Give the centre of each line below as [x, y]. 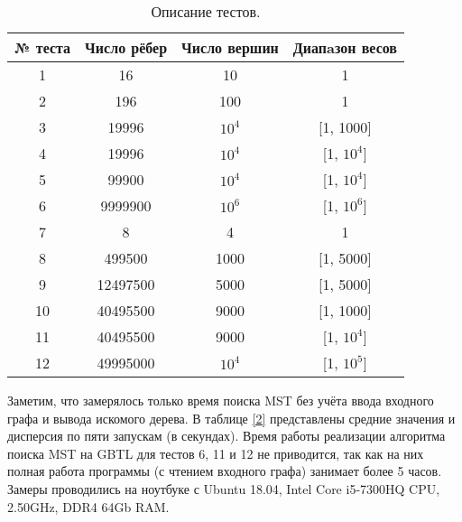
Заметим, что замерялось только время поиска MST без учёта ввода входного [221, 400]
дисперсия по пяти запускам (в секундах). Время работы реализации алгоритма [226, 436]
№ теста [43, 47]
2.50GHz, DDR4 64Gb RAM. [88, 506]
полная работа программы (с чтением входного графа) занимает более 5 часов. [225, 471]
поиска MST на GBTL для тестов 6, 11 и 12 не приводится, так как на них [216, 453]
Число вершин [230, 47]
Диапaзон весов [345, 47]
